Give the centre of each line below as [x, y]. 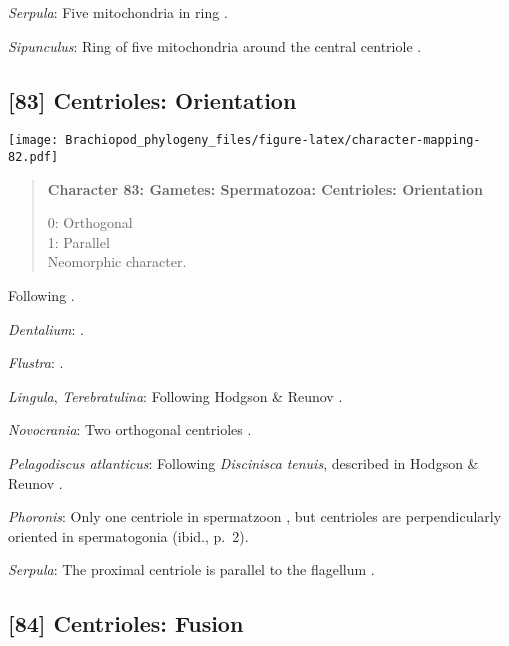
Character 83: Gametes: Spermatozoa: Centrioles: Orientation [265, 188]
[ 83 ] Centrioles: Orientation [152, 99]
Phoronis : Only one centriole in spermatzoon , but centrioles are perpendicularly [255, 516]
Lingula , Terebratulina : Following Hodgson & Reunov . [175, 395]
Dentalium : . [46, 328]
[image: [33, 140]
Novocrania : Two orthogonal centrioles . [130, 429]
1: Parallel [78, 241]
